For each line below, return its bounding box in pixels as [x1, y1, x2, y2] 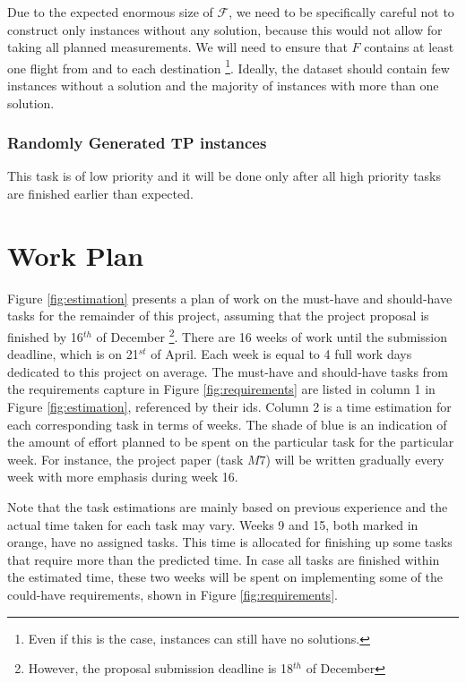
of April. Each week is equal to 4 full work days [151, 345, 412, 363]
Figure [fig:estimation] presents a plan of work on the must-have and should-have [7, 288, 453, 307]
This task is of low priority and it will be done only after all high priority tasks [7, 166, 442, 185]
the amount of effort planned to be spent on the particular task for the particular [7, 432, 454, 451]
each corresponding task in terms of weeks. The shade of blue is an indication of [7, 414, 447, 433]
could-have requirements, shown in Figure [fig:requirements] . [7, 585, 338, 603]
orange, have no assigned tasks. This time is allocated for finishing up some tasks [7, 533, 453, 551]
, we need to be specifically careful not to [229, 3, 454, 21]
